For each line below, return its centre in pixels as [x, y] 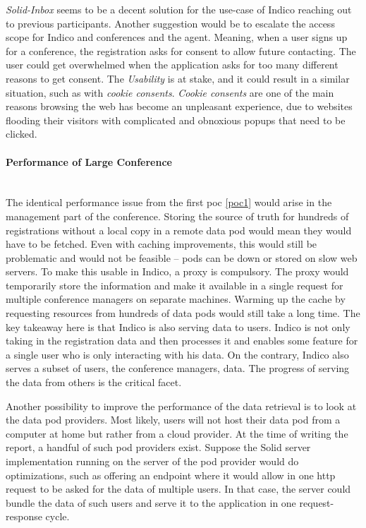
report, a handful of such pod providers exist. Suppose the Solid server [158, 447]
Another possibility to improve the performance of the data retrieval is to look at [181, 406]
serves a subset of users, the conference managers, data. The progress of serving [178, 368]
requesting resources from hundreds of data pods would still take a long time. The [183, 313]
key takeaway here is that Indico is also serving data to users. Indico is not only [178, 326]
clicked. [22, 134]
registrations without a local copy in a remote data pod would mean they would [179, 230]
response [24, 516]
